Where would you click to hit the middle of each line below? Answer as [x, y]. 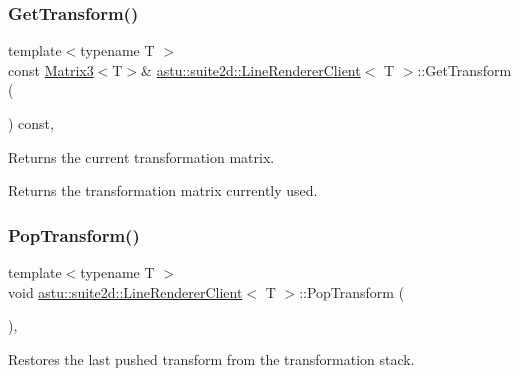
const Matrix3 [51, 69]
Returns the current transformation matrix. [141, 156]
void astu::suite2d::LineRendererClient [125, 291]
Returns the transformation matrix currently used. [163, 190]
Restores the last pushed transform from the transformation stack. [211, 358]
